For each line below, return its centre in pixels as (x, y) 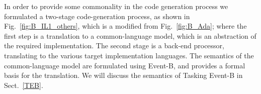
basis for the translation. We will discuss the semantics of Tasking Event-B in (123, 75)
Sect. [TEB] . (24, 85)
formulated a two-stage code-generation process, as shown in (97, 16)
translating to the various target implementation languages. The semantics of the (129, 55)
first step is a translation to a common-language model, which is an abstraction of (130, 35)
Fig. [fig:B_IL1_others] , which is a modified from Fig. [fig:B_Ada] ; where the (125, 26)
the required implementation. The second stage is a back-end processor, (114, 45)
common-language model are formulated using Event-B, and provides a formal (125, 65)
